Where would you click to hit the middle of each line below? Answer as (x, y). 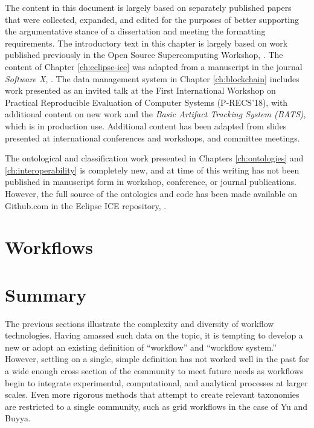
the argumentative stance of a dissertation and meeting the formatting (135, 31)
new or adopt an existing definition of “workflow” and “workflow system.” (141, 347)
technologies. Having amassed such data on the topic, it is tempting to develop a (154, 335)
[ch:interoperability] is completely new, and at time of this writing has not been (152, 170)
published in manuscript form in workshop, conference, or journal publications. (151, 182)
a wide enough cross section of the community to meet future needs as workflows (154, 370)
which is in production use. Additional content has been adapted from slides (146, 125)
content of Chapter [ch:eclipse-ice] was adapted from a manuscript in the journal (154, 66)
